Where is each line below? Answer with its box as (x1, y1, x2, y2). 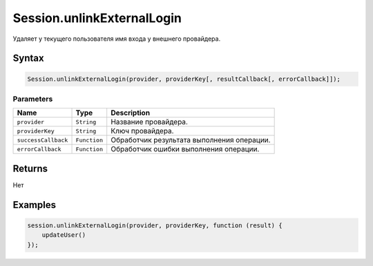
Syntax (12, 53, 44, 64)
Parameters (12, 94, 53, 104)
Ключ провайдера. (111, 126, 174, 136)
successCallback (17, 136, 68, 144)
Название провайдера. (111, 117, 188, 127)
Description (111, 108, 151, 117)
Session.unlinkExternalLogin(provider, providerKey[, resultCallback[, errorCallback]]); (27, 75, 341, 83)
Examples (12, 199, 57, 211)
